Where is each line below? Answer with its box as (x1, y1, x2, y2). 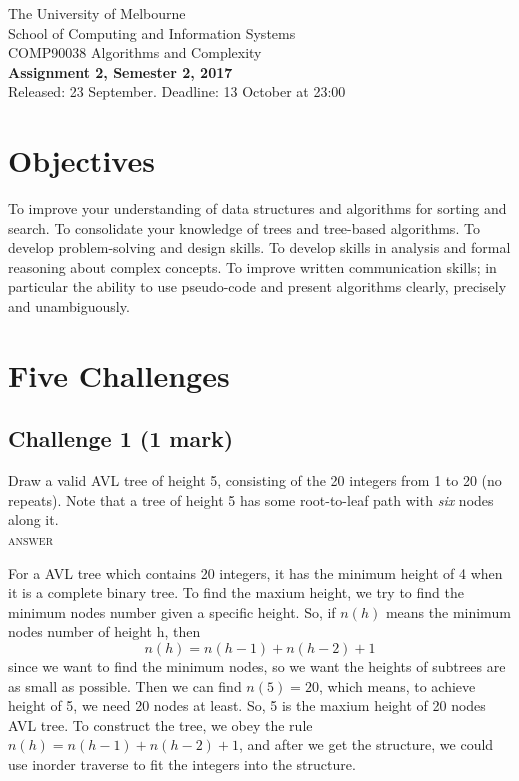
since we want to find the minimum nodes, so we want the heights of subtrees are (8, 655, 506, 676)
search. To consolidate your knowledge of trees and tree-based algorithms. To (8, 217, 480, 238)
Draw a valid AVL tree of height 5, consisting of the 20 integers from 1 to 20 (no (8, 470, 502, 491)
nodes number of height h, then (8, 621, 201, 642)
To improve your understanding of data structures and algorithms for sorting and (8, 198, 507, 219)
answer (8, 529, 54, 550)
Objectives (8, 140, 155, 181)
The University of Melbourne (8, 3, 186, 23)
